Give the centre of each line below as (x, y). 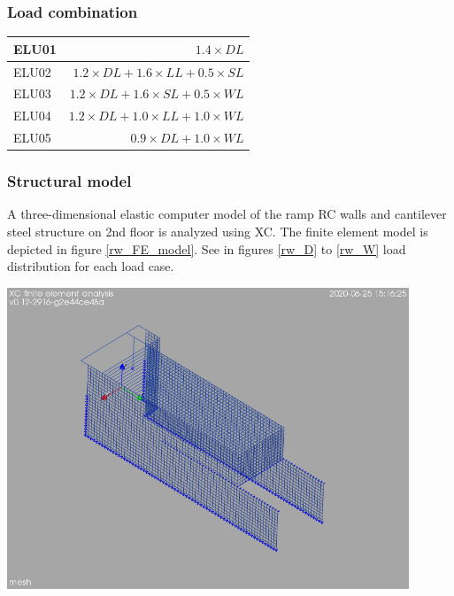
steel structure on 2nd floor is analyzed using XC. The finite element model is (218, 231)
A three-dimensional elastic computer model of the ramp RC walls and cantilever (227, 214)
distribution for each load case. (91, 266)
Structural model (69, 181)
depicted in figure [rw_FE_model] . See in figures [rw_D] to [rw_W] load (207, 248)
